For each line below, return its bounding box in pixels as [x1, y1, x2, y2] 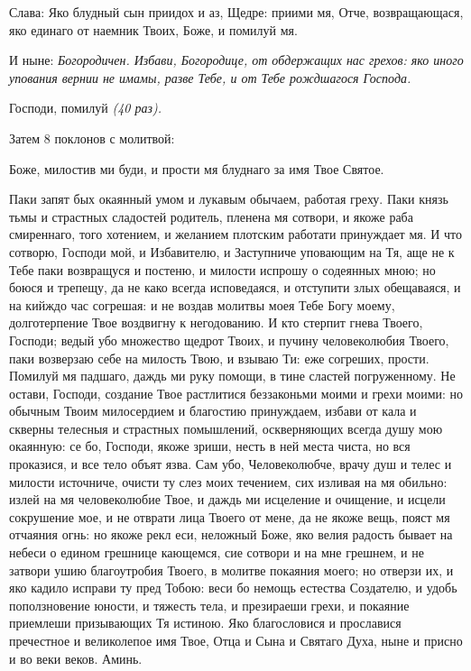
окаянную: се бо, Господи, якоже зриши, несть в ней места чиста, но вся [9, 437, 411, 455]
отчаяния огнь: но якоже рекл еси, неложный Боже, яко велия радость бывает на [9, 525, 453, 544]
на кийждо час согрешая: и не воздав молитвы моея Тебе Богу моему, [9, 295, 395, 314]
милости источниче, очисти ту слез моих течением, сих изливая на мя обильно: [9, 472, 448, 491]
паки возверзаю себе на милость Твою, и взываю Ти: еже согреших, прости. [9, 348, 429, 367]
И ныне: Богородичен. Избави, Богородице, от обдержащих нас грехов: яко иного [9, 51, 464, 69]
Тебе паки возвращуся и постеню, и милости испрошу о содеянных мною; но [9, 260, 436, 279]
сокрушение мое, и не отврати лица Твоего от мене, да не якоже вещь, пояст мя [9, 507, 450, 526]
